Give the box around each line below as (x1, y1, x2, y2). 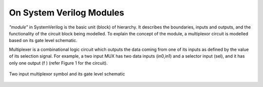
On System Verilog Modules (9, 7, 124, 18)
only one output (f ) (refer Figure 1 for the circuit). (9, 60, 108, 66)
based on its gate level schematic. (9, 38, 77, 43)
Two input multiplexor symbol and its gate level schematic (9, 71, 125, 77)
